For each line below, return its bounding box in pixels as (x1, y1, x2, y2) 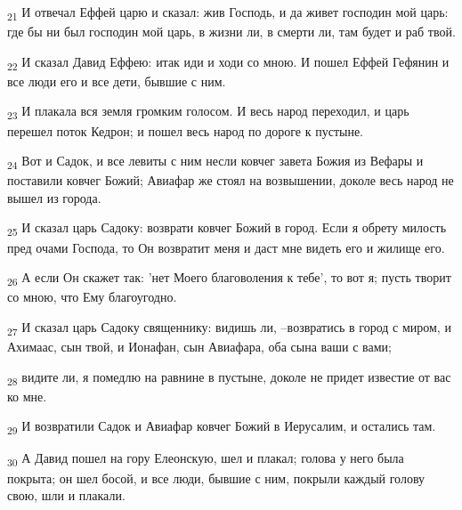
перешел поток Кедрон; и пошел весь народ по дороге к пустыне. (7, 121, 364, 140)
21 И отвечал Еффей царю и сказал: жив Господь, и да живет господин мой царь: (7, 3, 449, 23)
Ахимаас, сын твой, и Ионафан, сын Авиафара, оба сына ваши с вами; (7, 337, 392, 356)
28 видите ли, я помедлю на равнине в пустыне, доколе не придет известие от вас (7, 367, 451, 388)
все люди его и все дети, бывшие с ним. (7, 71, 226, 90)
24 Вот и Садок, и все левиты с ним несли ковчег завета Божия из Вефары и (7, 151, 424, 172)
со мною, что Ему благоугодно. (7, 287, 177, 306)
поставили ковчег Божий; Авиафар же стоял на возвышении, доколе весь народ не (7, 171, 454, 190)
